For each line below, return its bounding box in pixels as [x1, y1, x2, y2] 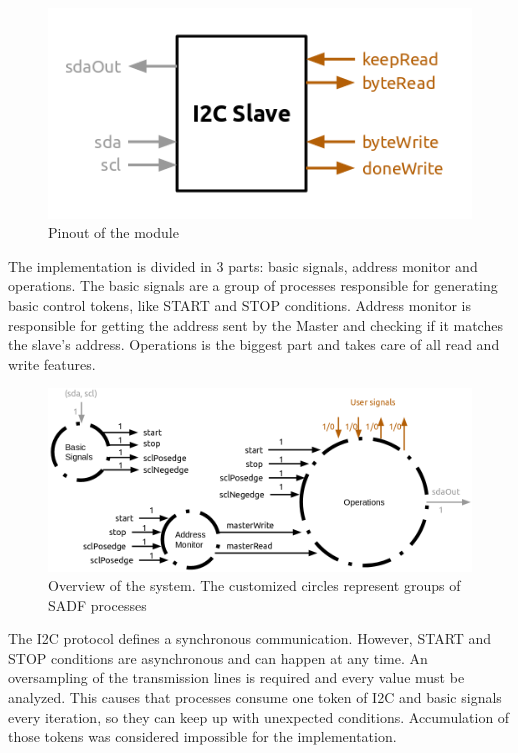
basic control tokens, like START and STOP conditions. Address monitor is [8, 295, 471, 315]
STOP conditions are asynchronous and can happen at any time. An [8, 647, 428, 668]
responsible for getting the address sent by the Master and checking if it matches [8, 314, 503, 335]
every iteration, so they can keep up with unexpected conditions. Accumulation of [8, 706, 510, 727]
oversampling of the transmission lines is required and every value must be [8, 667, 465, 688]
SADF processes [48, 594, 147, 615]
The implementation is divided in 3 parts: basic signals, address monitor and [8, 255, 478, 276]
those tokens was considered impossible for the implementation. [8, 726, 397, 747]
